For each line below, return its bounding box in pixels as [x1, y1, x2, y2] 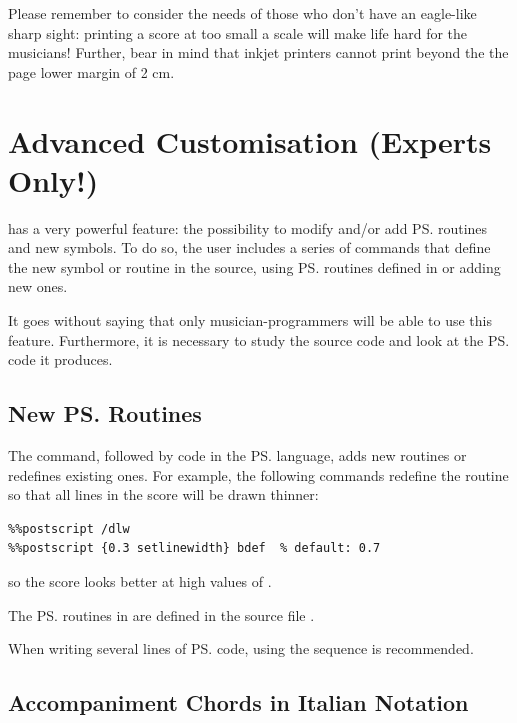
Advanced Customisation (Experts [8, 120, 492, 161]
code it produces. [8, 349, 113, 370]
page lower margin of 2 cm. [8, 61, 175, 82]
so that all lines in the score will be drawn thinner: [8, 484, 319, 505]
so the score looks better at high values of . [8, 571, 272, 592]
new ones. [8, 276, 68, 297]
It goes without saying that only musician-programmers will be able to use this [8, 310, 492, 331]
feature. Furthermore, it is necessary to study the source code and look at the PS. [8, 329, 510, 350]
